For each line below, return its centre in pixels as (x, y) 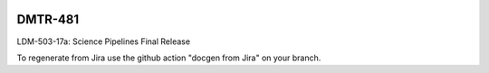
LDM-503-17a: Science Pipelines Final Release (103, 41)
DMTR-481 (48, 19)
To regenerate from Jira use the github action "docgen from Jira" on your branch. (169, 58)
